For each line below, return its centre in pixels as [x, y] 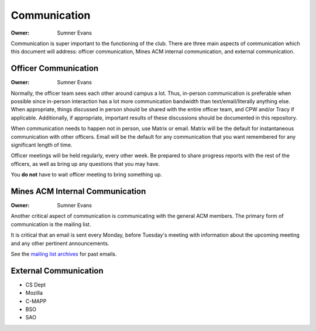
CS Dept [36, 285]
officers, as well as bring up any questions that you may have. [85, 163]
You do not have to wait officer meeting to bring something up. [87, 175]
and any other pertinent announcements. [60, 243]
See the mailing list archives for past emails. [64, 254]
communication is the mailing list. [51, 224]
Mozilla [34, 293]
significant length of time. [42, 145]
